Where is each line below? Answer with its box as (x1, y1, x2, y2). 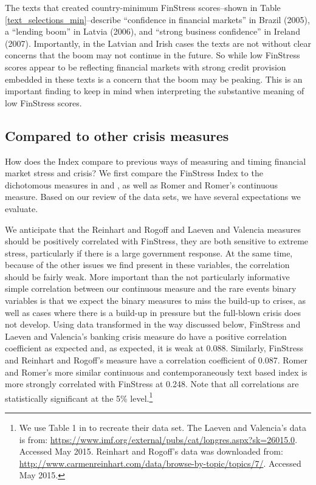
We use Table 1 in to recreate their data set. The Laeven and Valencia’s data (19, 421, 307, 434)
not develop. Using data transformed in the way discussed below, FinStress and (5, 318, 301, 331)
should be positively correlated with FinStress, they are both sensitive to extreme (5, 235, 309, 247)
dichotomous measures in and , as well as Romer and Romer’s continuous (5, 178, 278, 191)
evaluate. (5, 202, 38, 215)
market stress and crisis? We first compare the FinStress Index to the (5, 167, 263, 179)
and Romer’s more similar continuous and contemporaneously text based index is (5, 365, 307, 378)
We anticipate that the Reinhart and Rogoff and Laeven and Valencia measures (5, 222, 301, 235)
